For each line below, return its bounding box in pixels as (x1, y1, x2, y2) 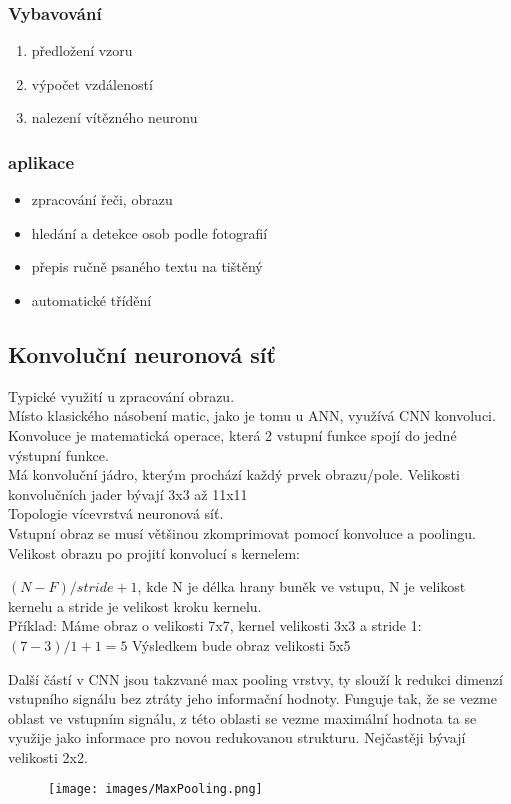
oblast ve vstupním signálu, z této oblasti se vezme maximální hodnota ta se (8, 707, 477, 728)
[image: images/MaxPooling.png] (48, 782, 263, 797)
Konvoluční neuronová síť (8, 338, 276, 369)
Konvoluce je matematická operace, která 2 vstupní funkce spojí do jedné (8, 424, 457, 445)
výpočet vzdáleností (31, 73, 153, 94)
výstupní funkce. (8, 444, 109, 465)
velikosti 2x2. (8, 746, 88, 767)
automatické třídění (31, 290, 152, 310)
